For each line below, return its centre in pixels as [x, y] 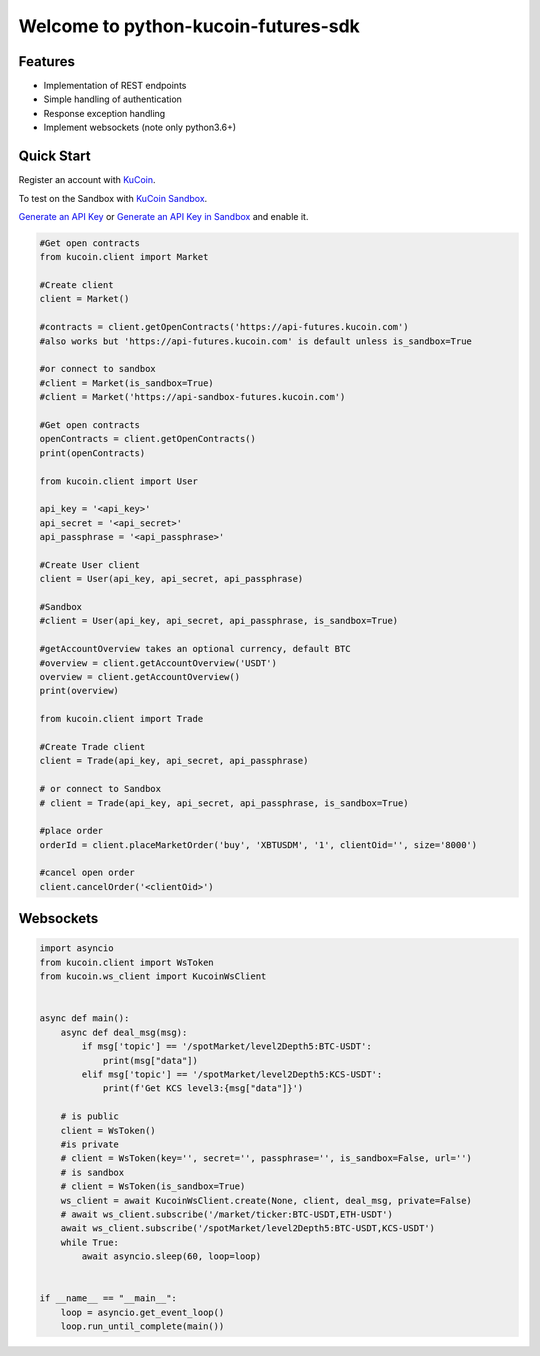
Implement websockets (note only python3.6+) [140, 127]
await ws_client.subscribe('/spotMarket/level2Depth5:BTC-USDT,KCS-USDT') [247, 1228]
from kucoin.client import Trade [121, 719]
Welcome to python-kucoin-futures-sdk [189, 26]
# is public [90, 1116]
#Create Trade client [92, 746]
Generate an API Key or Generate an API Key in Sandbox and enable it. [163, 216]
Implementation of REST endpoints [115, 86]
